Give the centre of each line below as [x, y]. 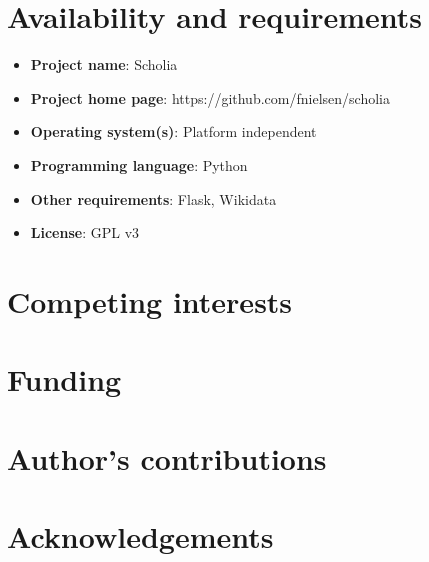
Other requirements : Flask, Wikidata [153, 198]
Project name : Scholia [104, 64]
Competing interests [150, 300]
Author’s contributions [167, 457]
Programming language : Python [139, 164]
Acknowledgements [140, 536]
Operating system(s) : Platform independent [173, 131]
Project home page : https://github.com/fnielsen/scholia [210, 97]
